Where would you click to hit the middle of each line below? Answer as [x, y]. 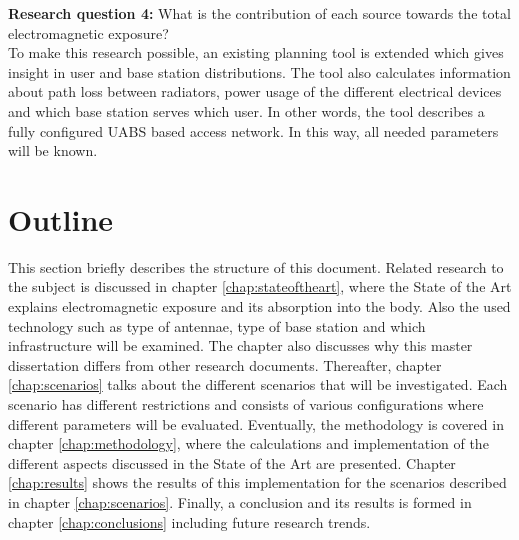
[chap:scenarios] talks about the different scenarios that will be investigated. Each [258, 384]
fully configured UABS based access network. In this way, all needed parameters [253, 130]
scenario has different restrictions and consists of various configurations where [246, 404]
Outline [61, 218]
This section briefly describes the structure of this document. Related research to [256, 266]
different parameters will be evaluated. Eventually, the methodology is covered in [256, 423]
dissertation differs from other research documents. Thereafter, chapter [225, 364]
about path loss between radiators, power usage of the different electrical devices [255, 91]
